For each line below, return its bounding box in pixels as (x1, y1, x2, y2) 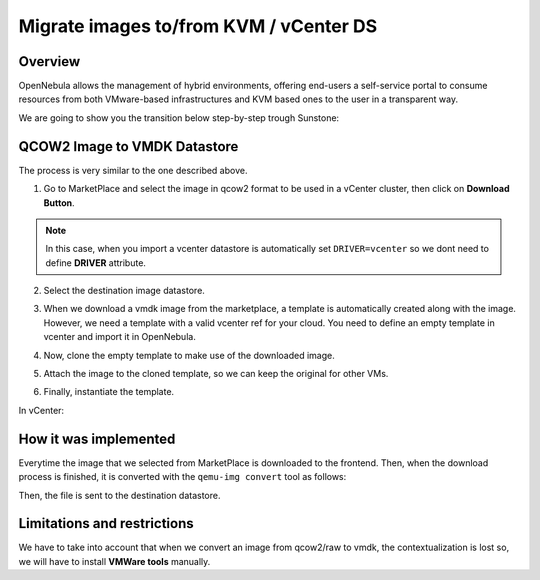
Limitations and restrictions (18, 515, 194, 532)
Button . (43, 196, 75, 209)
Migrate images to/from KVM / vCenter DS (18, 15, 378, 37)
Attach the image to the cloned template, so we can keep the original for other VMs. (43, 368, 389, 380)
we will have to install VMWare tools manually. (18, 555, 211, 567)
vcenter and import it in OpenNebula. (43, 331, 197, 343)
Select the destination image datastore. (43, 285, 205, 297)
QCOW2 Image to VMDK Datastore (18, 138, 239, 155)
